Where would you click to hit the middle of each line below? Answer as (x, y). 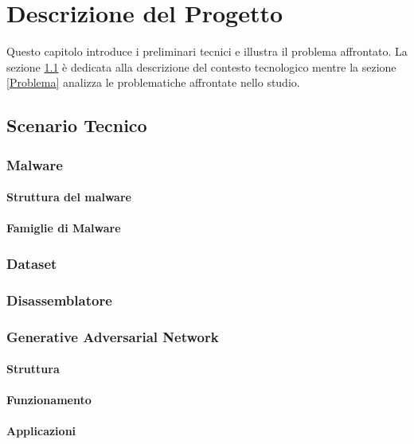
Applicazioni (41, 431)
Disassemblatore (59, 300)
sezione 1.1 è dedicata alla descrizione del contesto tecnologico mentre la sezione (201, 66)
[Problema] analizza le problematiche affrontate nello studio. (153, 82)
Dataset (32, 263)
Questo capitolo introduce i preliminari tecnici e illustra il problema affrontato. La (207, 51)
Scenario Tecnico (77, 125)
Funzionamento (49, 400)
